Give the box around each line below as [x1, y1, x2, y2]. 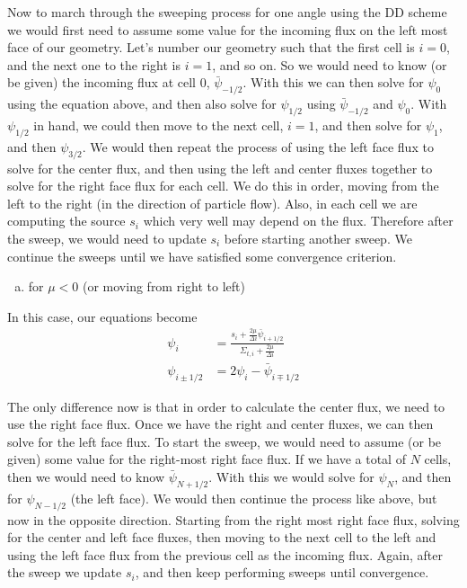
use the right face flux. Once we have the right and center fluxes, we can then [7, 414, 434, 433]
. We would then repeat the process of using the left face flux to [82, 137, 434, 156]
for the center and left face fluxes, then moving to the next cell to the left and [7, 528, 436, 547]
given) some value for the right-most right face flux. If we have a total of [7, 450, 406, 468]
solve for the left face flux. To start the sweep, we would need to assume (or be [7, 432, 442, 450]
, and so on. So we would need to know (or [212, 55, 447, 74]
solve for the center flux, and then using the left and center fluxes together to [7, 158, 433, 177]
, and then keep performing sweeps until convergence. [135, 563, 429, 582]
